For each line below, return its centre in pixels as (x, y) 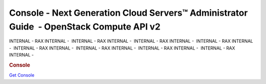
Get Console (22, 75)
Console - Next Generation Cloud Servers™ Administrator (129, 13)
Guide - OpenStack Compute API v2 (85, 27)
